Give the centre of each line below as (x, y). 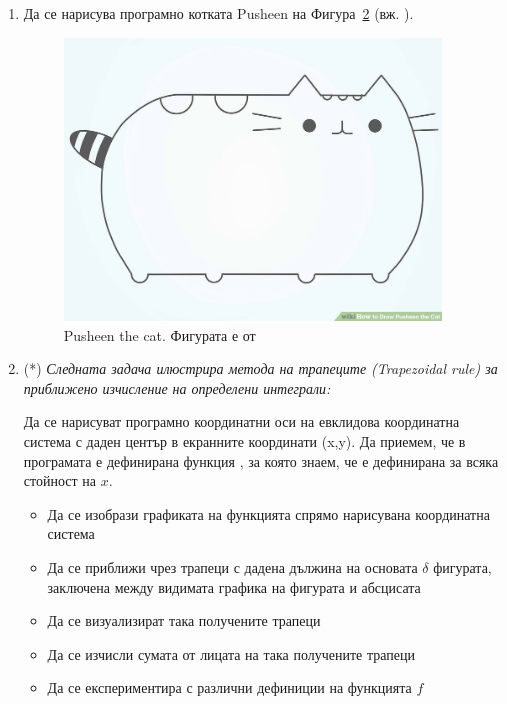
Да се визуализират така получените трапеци (184, 620)
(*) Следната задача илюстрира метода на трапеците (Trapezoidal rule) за (260, 368)
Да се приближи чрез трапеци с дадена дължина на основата (232, 566)
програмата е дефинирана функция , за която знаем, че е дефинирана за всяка (261, 460)
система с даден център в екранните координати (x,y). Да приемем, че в (244, 441)
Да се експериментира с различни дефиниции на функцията (229, 687)
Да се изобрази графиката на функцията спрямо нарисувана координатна (268, 513)
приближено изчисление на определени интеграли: (177, 387)
